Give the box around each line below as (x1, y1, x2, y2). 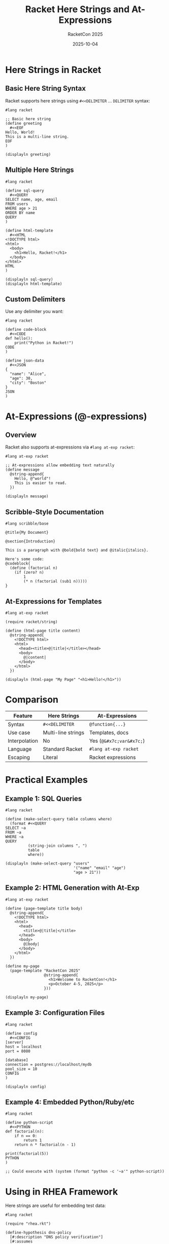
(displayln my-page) (5, 994, 49, 1000)
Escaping (8, 753, 30, 761)
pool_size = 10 (5, 1066, 38, 1072)
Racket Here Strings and (25, 4, 130, 15)
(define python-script (5, 1120, 53, 1125)
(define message (5, 467, 40, 472)
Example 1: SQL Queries (5, 794, 82, 803)
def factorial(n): (5, 1129, 44, 1134)
